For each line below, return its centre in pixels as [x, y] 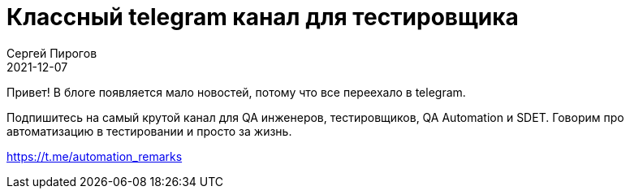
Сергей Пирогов [52, 53]
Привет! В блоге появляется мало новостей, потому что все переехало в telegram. [236, 92]
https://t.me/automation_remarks [95, 156]
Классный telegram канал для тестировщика [263, 17]
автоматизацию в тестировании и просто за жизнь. [149, 131]
